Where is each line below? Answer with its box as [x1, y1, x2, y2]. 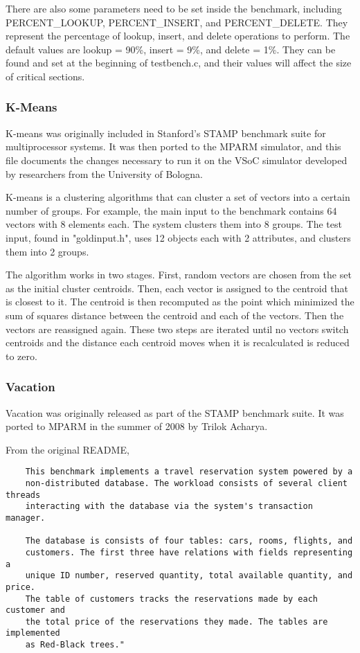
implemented [6, 628, 60, 638]
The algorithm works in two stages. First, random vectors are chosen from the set [6, 267, 352, 282]
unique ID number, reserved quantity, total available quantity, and [25, 571, 353, 581]
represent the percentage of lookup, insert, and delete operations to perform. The [6, 28, 350, 43]
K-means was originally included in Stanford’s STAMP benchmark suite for [6, 125, 326, 140]
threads [6, 490, 41, 500]
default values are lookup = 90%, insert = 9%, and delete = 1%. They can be [6, 42, 336, 56]
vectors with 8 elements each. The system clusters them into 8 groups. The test [6, 217, 342, 231]
